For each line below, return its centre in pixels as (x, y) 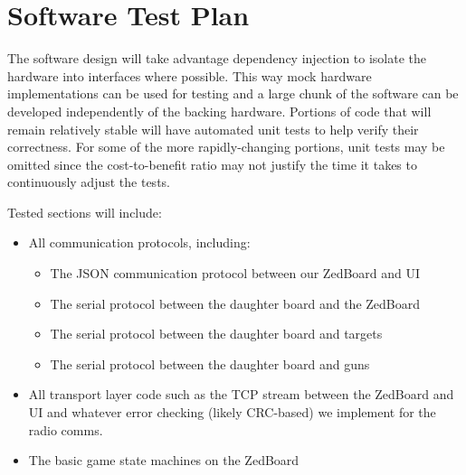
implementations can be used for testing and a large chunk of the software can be (233, 93)
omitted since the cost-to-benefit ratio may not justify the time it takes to (212, 164)
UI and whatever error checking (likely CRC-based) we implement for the (232, 412)
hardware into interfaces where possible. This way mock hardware (190, 75)
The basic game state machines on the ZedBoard (164, 460)
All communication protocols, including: (139, 242)
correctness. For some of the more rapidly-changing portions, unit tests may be (226, 147)
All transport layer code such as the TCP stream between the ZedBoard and (241, 394)
